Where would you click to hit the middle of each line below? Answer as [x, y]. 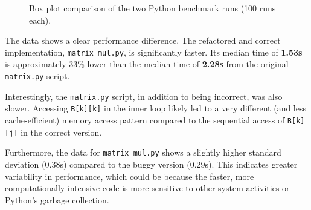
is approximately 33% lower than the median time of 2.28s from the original [147, 64]
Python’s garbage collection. [57, 199]
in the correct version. [61, 132]
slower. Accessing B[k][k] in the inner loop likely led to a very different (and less [156, 108]
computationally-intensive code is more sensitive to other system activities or [147, 188]
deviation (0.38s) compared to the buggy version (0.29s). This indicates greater [151, 164]
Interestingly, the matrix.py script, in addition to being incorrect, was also [144, 96]
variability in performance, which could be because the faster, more [130, 176]
